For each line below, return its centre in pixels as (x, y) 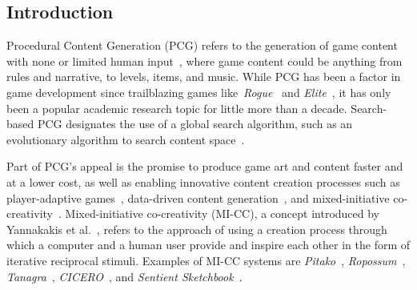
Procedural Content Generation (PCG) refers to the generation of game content (202, 45)
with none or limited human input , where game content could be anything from (204, 60)
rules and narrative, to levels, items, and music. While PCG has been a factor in (204, 77)
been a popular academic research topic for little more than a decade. (177, 108)
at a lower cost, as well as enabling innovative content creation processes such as (203, 181)
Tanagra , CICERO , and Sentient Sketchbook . (124, 276)
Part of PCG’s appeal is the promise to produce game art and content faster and (205, 166)
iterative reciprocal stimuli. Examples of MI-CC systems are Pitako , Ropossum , (206, 260)
